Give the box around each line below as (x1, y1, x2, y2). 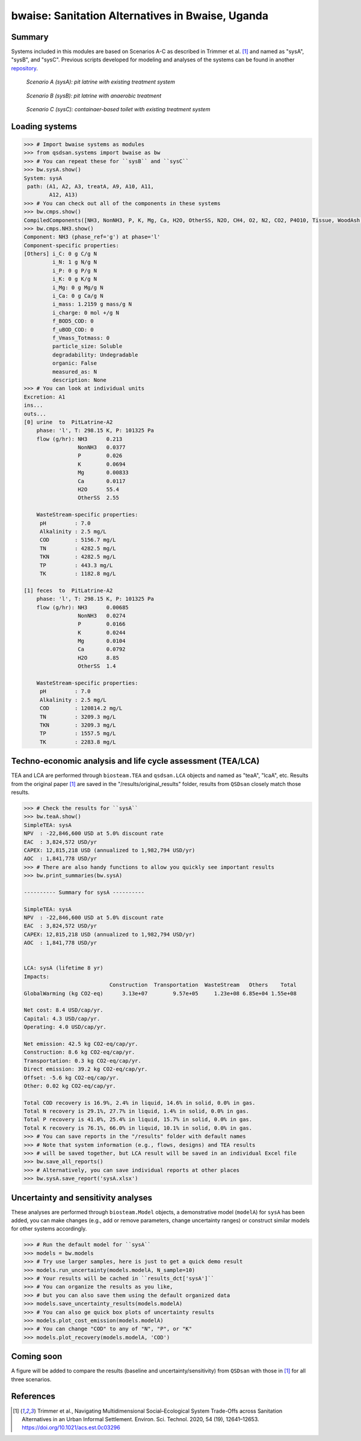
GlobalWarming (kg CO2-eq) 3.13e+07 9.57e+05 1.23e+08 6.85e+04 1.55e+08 (23, 990, 297, 997)
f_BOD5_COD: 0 (52, 318, 94, 325)
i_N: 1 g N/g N (52, 259, 97, 266)
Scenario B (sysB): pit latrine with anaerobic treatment (26, 92, 162, 99)
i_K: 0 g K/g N (52, 275, 97, 283)
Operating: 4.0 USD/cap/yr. (23, 1024, 106, 1031)
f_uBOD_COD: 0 (52, 326, 94, 333)
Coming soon (11, 1351, 63, 1362)
